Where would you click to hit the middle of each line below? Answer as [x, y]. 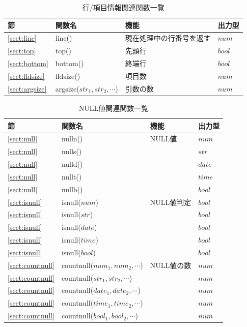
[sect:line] [22, 38]
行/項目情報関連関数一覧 [123, 7]
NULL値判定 [171, 202]
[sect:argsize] [27, 88]
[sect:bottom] [28, 63]
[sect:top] [22, 51]
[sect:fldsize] [26, 76]
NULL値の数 [171, 265]
